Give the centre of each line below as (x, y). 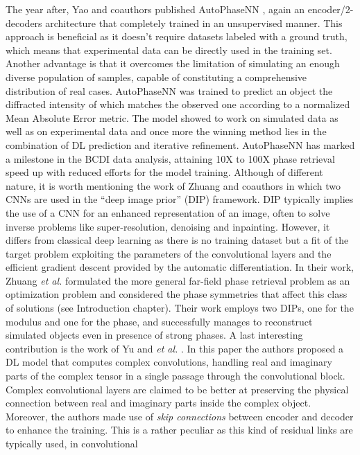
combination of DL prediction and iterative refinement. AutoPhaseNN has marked (180, 144)
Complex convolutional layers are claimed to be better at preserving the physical (177, 389)
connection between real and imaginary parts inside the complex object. (158, 403)
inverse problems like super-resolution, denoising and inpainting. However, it (168, 226)
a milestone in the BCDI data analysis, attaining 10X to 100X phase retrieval (170, 158)
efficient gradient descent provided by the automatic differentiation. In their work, (180, 267)
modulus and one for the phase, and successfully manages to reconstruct (159, 321)
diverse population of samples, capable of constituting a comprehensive (156, 77)
